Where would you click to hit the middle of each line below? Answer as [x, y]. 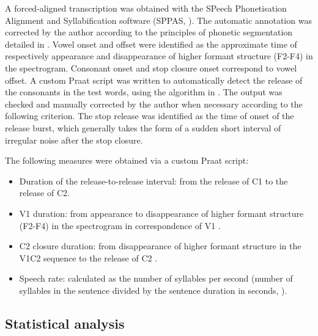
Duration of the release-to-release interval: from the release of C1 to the [153, 181]
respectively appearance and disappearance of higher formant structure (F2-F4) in [159, 56]
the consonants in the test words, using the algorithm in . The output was [144, 92]
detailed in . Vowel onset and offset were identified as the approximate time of [151, 44]
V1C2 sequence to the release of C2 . [88, 257]
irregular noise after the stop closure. [74, 140]
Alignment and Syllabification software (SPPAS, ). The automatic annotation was [158, 20]
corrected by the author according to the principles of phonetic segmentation [149, 32]
